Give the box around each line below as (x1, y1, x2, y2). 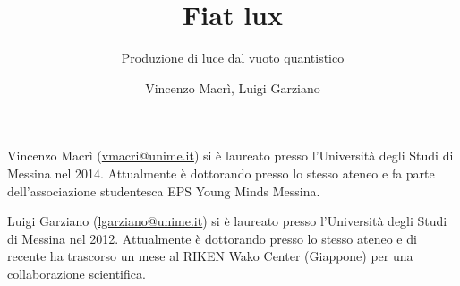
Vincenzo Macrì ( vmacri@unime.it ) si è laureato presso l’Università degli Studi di (7, 146, 454, 165)
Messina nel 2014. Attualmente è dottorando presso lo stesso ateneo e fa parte (7, 163, 435, 182)
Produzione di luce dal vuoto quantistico (121, 48, 345, 67)
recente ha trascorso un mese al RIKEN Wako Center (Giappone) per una (7, 247, 413, 265)
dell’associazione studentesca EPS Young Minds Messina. (7, 181, 320, 200)
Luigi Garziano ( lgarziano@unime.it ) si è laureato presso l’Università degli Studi (7, 212, 447, 230)
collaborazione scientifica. (7, 264, 146, 282)
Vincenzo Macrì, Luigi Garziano (145, 78, 320, 97)
